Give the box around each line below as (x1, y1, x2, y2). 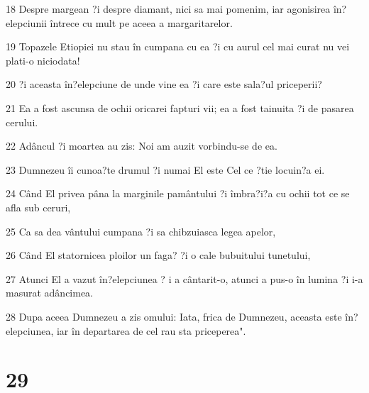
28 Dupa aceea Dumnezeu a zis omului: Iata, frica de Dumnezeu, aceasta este (6, 309, 342, 323)
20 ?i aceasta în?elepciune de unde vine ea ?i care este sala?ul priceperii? (6, 77, 322, 92)
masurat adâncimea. (6, 285, 94, 300)
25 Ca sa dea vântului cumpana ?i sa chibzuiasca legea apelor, (6, 223, 276, 238)
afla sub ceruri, (6, 199, 71, 214)
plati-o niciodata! (6, 52, 80, 67)
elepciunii (6, 15, 47, 30)
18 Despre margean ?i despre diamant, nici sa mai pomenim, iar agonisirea (6, 1, 331, 16)
